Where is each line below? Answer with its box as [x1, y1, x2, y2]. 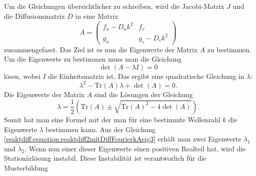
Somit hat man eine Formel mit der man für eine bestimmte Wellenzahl [4, 114, 220, 124]
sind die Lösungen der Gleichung [94, 89, 193, 99]
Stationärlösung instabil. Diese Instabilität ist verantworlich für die [4, 153, 207, 163]
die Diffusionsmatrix [4, 10, 65, 21]
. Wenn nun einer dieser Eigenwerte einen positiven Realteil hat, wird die [24, 143, 246, 153]
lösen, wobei [4, 70, 40, 81]
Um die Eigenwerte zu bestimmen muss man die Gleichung [4, 54, 182, 64]
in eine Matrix [75, 10, 118, 21]
